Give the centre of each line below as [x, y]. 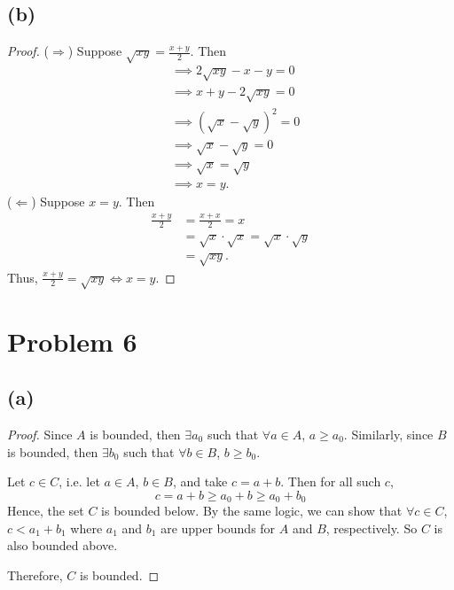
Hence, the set [46, 511]
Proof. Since [40, 434]
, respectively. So [372, 528]
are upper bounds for [218, 528]
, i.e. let [79, 481]
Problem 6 [72, 341]
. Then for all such [331, 481]
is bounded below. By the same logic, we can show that [252, 511]
